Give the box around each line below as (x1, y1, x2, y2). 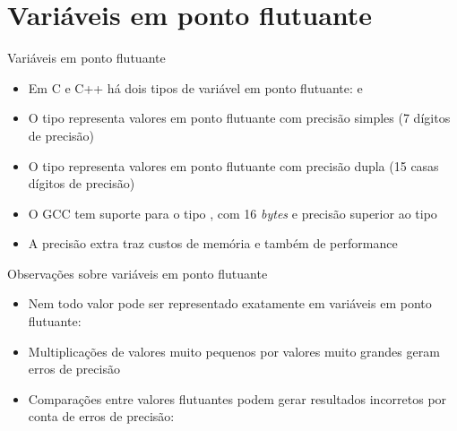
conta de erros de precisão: (28, 407, 175, 426)
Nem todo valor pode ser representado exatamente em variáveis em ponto (28, 294, 432, 313)
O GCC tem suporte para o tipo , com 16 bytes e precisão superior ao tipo (28, 203, 437, 222)
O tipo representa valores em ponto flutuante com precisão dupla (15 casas (28, 156, 439, 175)
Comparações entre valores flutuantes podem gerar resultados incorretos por (28, 389, 447, 408)
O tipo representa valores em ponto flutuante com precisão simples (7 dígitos (28, 108, 451, 127)
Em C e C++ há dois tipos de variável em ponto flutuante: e (28, 78, 363, 97)
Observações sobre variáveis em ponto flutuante (7, 263, 268, 282)
